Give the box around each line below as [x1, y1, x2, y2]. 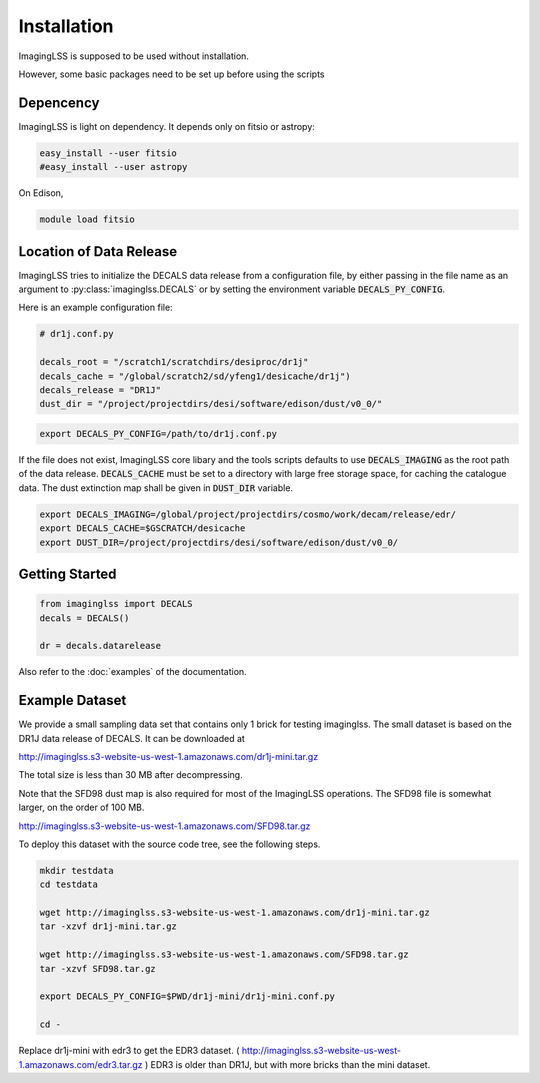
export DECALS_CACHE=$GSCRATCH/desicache [39, 523, 246, 534]
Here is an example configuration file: [18, 301, 174, 314]
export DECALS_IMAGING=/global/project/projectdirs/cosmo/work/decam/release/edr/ [39, 508, 457, 520]
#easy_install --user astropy [39, 161, 188, 173]
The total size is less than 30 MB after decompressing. [18, 769, 244, 781]
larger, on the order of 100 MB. [18, 801, 145, 814]
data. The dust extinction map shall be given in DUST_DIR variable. [18, 481, 294, 494]
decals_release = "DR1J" [39, 385, 162, 396]
